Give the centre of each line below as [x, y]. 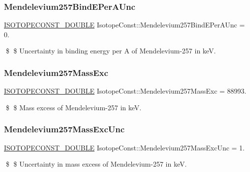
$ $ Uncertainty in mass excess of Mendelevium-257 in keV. [96, 164]
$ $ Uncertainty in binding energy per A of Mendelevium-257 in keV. [111, 51]
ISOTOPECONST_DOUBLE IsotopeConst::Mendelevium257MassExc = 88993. [125, 91]
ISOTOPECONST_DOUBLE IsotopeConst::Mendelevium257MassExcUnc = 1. [124, 147]
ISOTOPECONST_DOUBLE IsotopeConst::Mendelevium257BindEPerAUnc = [125, 25]
